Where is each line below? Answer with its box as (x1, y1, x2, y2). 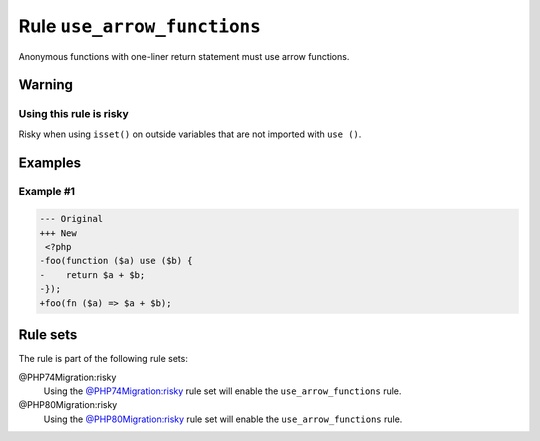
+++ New (39, 227, 77, 239)
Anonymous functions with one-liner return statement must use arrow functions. (18, 50, 350, 62)
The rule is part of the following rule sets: (18, 353, 189, 365)
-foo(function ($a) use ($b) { (39, 255, 194, 267)
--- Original (39, 213, 104, 225)
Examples (18, 154, 82, 171)
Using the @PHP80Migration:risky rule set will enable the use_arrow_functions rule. (43, 413, 403, 425)
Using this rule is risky (18, 107, 129, 121)
